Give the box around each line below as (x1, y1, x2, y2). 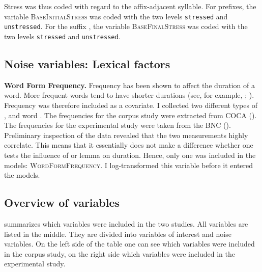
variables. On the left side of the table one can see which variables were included (4, 238, 255, 249)
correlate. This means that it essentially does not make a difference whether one (4, 140, 253, 150)
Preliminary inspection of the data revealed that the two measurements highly (4, 129, 248, 140)
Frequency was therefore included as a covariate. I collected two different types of (4, 99, 257, 110)
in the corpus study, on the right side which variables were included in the (4, 248, 235, 259)
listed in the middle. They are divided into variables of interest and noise (4, 228, 231, 239)
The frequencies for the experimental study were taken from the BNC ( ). (4, 120, 231, 130)
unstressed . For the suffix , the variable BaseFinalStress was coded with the (4, 21, 248, 32)
